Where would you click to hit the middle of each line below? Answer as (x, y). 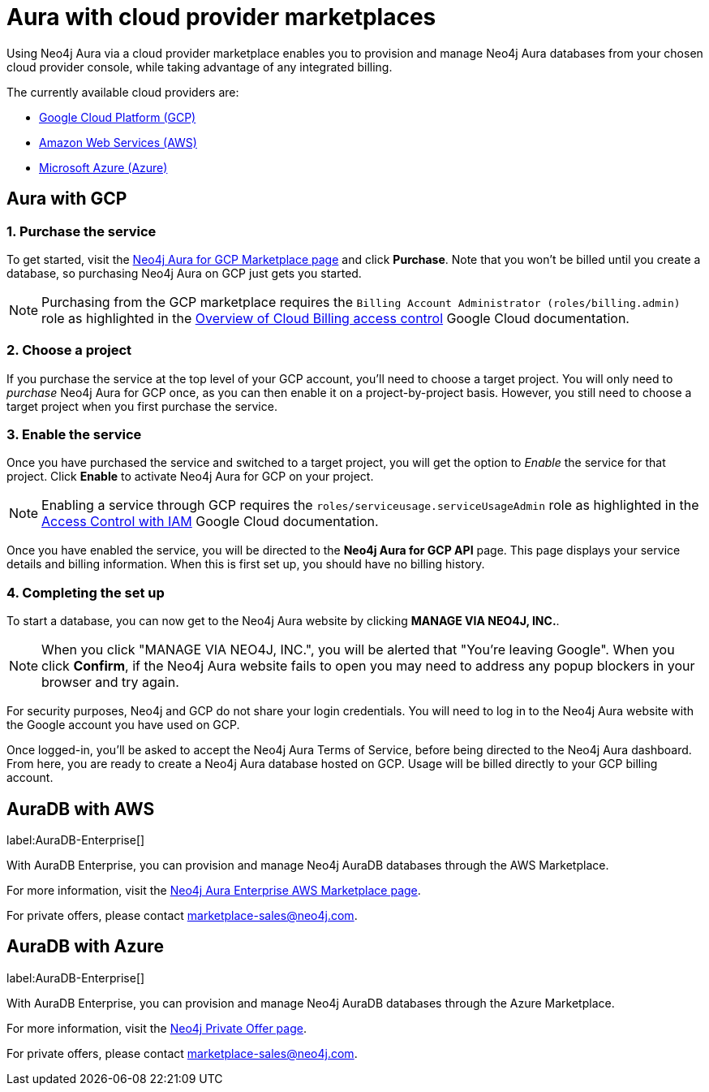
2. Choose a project (69, 350)
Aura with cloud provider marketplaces (221, 17)
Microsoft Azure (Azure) (103, 167)
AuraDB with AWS (81, 809)
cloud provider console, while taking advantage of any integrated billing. (200, 67)
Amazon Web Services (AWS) (118, 142)
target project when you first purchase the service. (142, 406)
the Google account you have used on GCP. (123, 725)
